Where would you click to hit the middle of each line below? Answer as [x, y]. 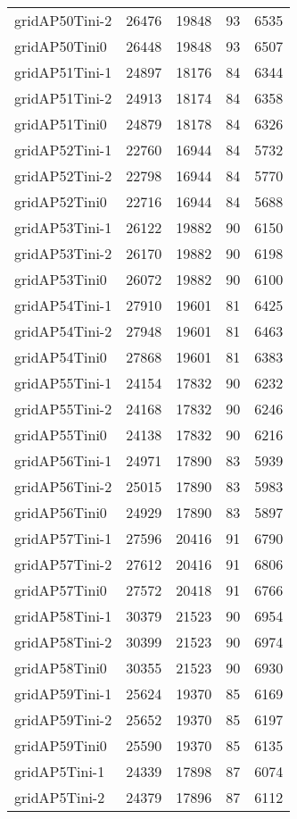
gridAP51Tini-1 [63, 72]
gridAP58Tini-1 [63, 616]
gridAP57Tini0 [61, 590]
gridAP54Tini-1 [63, 305]
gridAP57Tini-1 [63, 538]
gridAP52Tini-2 [63, 175]
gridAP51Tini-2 [63, 98]
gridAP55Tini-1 [63, 383]
